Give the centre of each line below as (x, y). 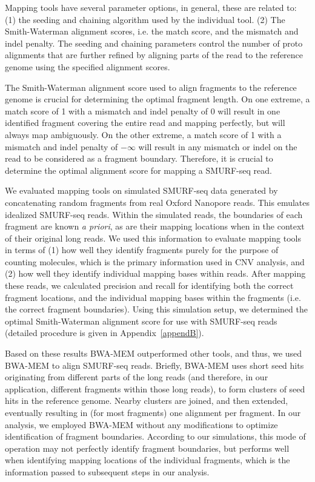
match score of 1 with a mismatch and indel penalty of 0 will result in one (143, 111)
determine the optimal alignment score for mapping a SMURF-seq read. (138, 170)
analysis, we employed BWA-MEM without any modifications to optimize (141, 424)
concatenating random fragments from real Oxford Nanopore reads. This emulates (157, 202)
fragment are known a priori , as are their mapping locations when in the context (155, 226)
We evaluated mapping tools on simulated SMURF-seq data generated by (141, 190)
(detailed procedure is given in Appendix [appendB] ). (104, 333)
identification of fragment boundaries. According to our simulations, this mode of (155, 436)
